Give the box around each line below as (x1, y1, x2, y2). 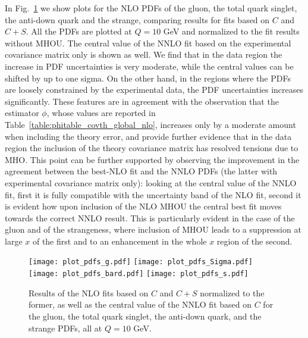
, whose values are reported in (46, 107, 156, 119)
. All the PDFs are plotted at (26, 25, 132, 37)
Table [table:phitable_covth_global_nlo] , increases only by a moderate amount (5, 118, 296, 130)
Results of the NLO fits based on (29, 286, 149, 299)
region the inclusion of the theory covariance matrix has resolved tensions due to (5, 142, 298, 154)
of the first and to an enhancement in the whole (32, 234, 207, 247)
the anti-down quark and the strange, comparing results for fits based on (5, 13, 270, 26)
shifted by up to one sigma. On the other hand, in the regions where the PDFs (5, 71, 291, 84)
